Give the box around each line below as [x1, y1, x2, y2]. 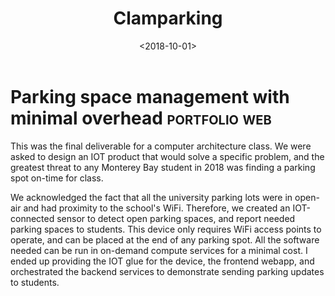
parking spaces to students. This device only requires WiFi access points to [10, 223, 322, 235]
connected [10, 212, 55, 224]
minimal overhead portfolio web [10, 107, 272, 129]
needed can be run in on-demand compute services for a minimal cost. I [10, 244, 308, 256]
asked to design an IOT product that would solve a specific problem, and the [10, 150, 325, 162]
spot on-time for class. [10, 172, 104, 184]
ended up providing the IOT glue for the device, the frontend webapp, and [10, 255, 315, 267]
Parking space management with [10, 85, 290, 108]
